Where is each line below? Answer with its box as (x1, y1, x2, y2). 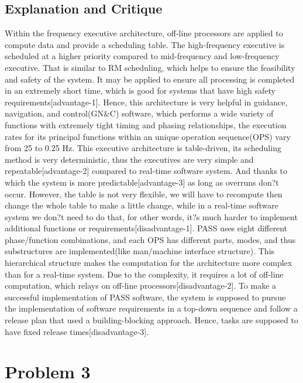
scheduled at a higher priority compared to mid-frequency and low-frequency (5, 50, 280, 62)
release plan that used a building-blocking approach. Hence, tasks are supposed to (5, 314, 298, 326)
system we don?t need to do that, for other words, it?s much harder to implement (5, 210, 298, 223)
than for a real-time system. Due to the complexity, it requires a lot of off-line (5, 268, 284, 280)
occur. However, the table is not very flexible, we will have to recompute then (5, 187, 283, 200)
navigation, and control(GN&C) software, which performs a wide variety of (5, 107, 274, 119)
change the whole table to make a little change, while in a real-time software (5, 199, 278, 211)
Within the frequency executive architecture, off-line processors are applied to (5, 27, 283, 39)
